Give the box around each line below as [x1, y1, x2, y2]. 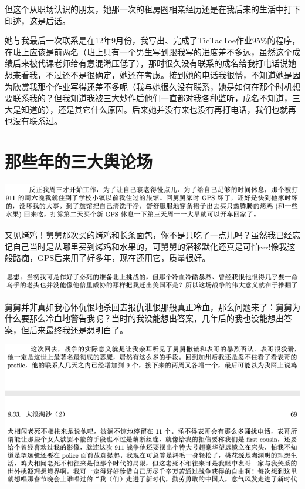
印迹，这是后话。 [5, 14, 70, 26]
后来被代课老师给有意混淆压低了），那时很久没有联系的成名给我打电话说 [12, 57, 288, 69]
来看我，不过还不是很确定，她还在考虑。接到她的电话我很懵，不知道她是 [12, 68, 292, 81]
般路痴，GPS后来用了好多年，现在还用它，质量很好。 [5, 252, 211, 264]
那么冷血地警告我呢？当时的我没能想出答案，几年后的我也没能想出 [29, 312, 284, 324]
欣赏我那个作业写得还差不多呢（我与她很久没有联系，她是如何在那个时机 [12, 80, 292, 92]
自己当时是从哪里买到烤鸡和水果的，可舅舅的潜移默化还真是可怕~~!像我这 [12, 240, 296, 252]
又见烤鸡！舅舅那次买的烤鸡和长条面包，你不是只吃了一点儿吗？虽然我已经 [5, 229, 292, 241]
